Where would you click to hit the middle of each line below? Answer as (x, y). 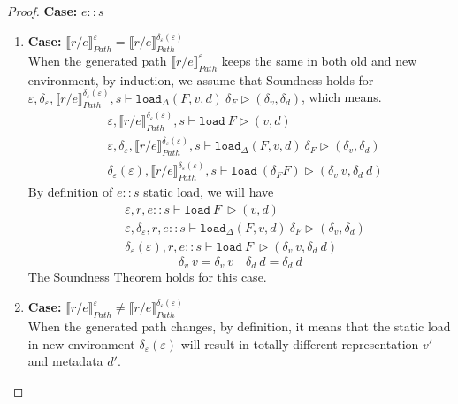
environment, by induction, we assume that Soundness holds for (201, 79)
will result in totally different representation (300, 343)
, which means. (342, 97)
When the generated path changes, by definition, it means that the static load (239, 326)
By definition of (70, 192)
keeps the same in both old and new (319, 60)
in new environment (81, 343)
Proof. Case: (42, 11)
